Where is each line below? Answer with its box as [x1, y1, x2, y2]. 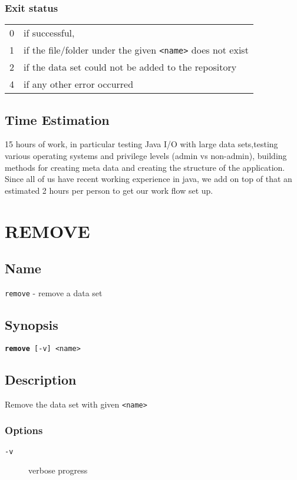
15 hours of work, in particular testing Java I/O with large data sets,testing [5, 138, 278, 150]
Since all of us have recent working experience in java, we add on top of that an [5, 173, 292, 185]
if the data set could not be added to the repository [24, 60, 237, 74]
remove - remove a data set [5, 286, 103, 299]
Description [5, 370, 77, 388]
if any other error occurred [24, 77, 134, 91]
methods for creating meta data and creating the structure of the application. [5, 161, 285, 173]
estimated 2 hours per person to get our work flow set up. [5, 184, 213, 196]
